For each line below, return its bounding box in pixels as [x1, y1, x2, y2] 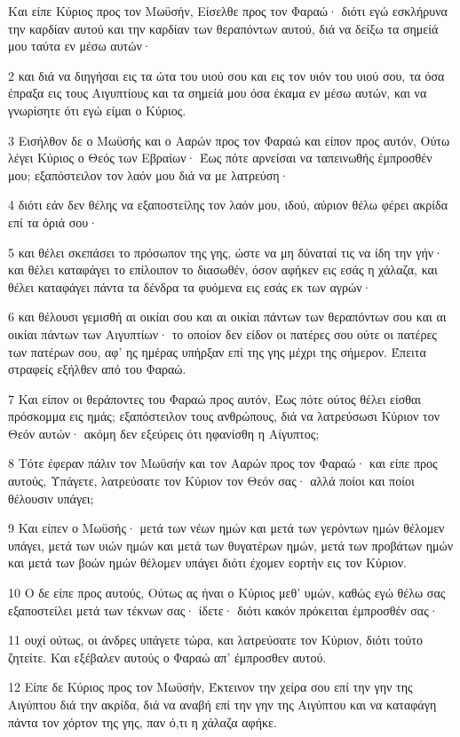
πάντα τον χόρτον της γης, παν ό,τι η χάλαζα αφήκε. [8, 712, 277, 731]
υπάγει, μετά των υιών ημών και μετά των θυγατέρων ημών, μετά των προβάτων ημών [8, 535, 454, 554]
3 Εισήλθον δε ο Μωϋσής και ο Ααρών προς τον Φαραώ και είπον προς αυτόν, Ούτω [8, 131, 450, 149]
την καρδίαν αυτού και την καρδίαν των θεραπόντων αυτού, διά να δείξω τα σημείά [8, 19, 439, 37]
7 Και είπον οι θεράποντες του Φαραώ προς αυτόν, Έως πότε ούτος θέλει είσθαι [8, 389, 421, 408]
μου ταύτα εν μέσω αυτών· [8, 36, 152, 55]
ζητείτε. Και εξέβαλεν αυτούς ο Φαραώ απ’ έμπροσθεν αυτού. [8, 647, 327, 666]
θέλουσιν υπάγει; [8, 488, 94, 507]
